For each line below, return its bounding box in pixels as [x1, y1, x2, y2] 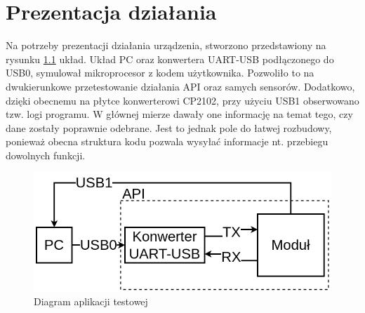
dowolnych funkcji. [6, 147, 86, 162]
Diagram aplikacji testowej [34, 294, 148, 309]
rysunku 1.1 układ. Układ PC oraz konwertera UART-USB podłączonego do [6, 51, 334, 66]
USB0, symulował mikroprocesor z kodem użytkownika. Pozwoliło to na [6, 65, 314, 80]
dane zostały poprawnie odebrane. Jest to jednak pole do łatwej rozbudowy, [6, 120, 332, 135]
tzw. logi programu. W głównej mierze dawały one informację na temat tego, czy [6, 107, 353, 121]
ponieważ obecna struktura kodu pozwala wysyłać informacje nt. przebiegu [6, 134, 328, 149]
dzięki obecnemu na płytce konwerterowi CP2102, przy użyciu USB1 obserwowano [6, 93, 359, 107]
